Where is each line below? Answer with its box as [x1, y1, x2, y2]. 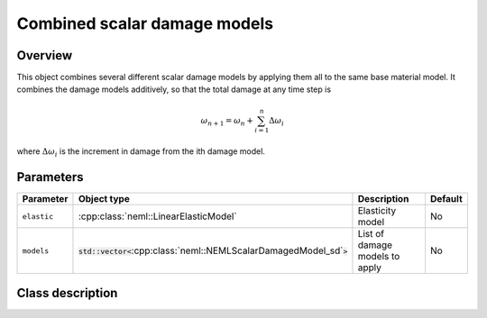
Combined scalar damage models [16, 14, 274, 33]
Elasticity [357, 204, 397, 217]
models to [357, 250, 400, 263]
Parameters [16, 169, 84, 185]
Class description [16, 285, 118, 301]
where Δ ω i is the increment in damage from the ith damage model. [16, 146, 266, 159]
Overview [16, 48, 73, 63]
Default [429, 193, 464, 205]
